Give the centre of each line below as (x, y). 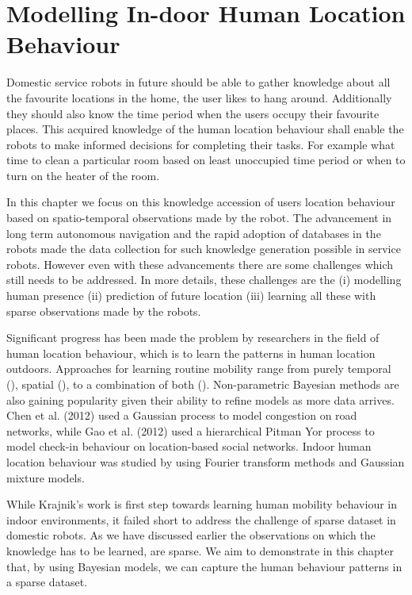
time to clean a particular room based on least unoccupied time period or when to (206, 160)
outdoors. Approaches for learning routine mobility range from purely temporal (199, 369)
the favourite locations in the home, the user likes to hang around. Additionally (199, 97)
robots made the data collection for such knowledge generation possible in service (204, 249)
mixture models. (46, 477)
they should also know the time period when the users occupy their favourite (193, 113)
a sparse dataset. (47, 582)
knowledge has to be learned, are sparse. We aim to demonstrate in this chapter (200, 550)
